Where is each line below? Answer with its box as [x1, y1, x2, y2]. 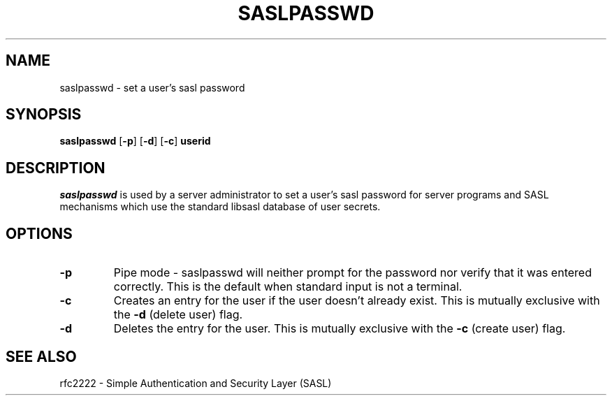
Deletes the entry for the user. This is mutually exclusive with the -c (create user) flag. [113, 321, 566, 336]
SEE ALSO [6, 347, 77, 365]
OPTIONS [6, 224, 73, 242]
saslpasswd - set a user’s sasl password [59, 81, 245, 94]
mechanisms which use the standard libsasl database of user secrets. [59, 200, 381, 213]
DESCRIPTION [6, 159, 105, 177]
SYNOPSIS [6, 105, 82, 124]
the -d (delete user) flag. [113, 307, 243, 322]
